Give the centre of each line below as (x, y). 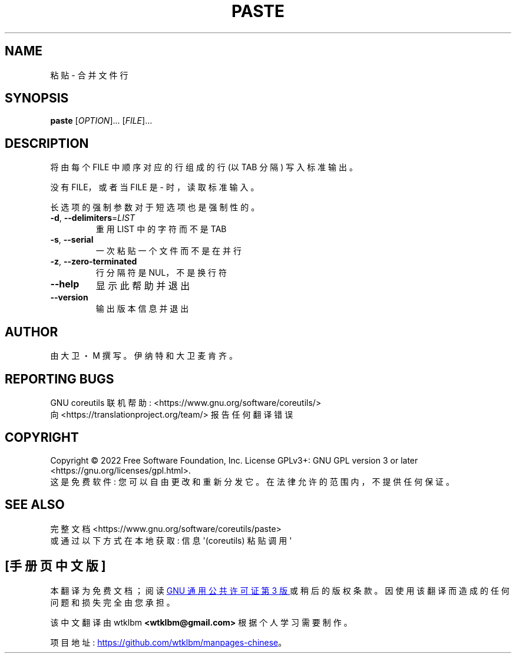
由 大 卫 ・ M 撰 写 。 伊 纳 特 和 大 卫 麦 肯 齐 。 (144, 356)
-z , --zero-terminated (94, 262)
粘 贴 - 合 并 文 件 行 (89, 75)
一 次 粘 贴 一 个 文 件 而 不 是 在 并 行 (168, 251)
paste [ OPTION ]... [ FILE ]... (101, 121)
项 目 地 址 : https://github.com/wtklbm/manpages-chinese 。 (168, 642)
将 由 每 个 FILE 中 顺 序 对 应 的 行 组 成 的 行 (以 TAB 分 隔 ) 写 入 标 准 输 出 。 (204, 167)
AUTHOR (32, 332)
